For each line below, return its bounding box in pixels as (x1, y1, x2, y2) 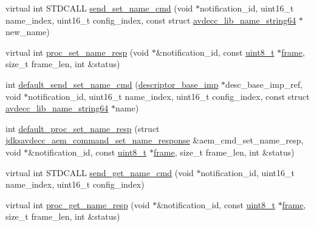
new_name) (5, 25, 50, 38)
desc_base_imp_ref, (225, 77, 303, 90)
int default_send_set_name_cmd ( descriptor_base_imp (5, 77, 219, 90)
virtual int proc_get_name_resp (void (5, 198, 150, 211)
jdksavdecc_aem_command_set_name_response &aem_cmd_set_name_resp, (5, 134, 304, 146)
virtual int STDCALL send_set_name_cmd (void (5, 2, 193, 14)
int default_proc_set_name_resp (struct (5, 122, 160, 134)
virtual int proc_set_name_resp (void (5, 45, 149, 58)
